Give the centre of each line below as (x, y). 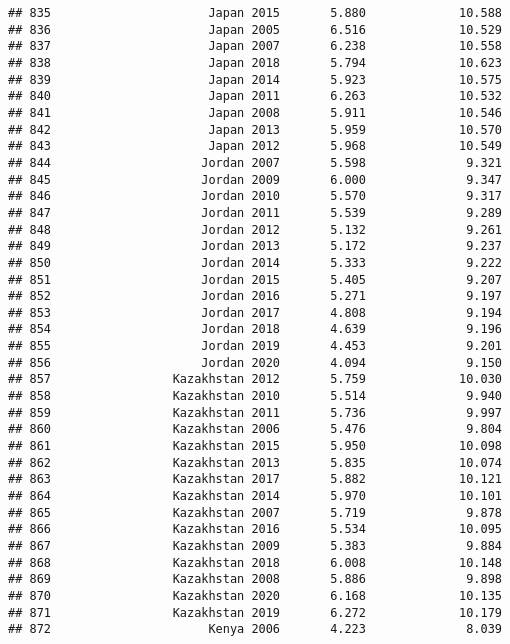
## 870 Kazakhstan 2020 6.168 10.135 (255, 595)
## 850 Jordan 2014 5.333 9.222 (255, 262)
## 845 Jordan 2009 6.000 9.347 (255, 179)
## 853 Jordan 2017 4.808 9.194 (255, 312)
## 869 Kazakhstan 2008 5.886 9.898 (255, 579)
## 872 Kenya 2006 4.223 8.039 (255, 629)
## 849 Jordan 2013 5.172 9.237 (255, 246)
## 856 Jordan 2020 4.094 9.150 (255, 362)
